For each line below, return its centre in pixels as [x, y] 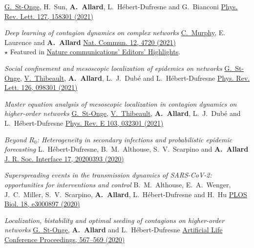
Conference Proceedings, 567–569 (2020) [65, 239]
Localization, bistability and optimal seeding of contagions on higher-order [115, 220]
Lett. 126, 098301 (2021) [41, 87]
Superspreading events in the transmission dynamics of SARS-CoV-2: [108, 175]
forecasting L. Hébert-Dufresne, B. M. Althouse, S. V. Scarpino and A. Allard [127, 149]
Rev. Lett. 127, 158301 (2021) [49, 16]
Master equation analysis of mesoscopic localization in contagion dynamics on [121, 103]
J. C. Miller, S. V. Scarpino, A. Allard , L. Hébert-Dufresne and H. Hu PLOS [126, 194]
